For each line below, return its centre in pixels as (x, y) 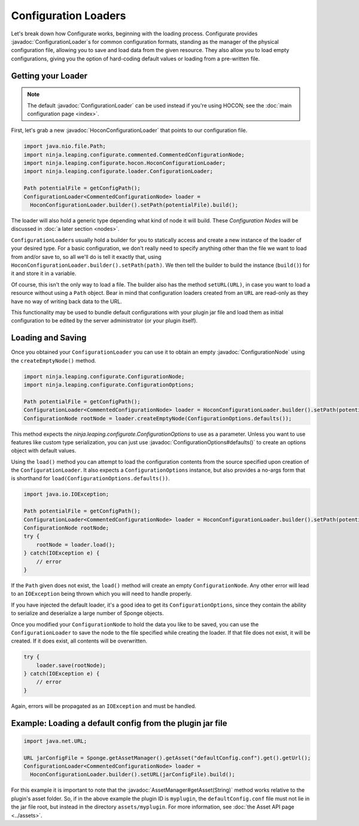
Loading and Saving (49, 338)
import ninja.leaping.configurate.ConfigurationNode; (104, 376)
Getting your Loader (49, 76)
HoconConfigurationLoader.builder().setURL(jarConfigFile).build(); (133, 774)
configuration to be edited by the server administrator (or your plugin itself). (104, 321)
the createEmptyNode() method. (54, 360)
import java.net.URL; (55, 741)
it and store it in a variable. (44, 273)
